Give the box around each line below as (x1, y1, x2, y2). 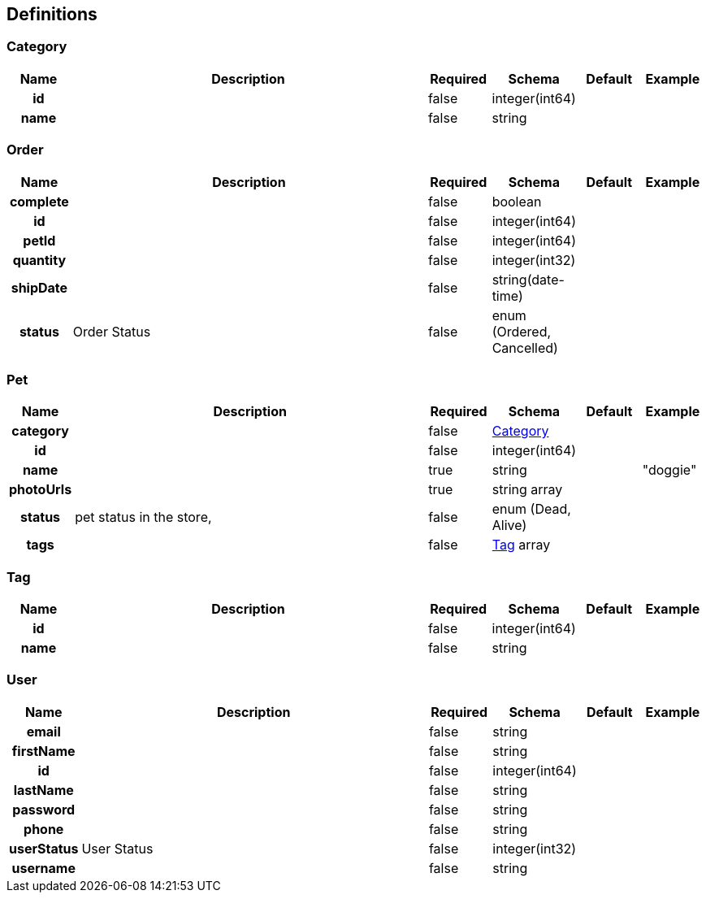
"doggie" (642, 462, 697, 479)
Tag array (492, 536, 551, 554)
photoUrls (9, 481, 72, 498)
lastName (13, 781, 74, 798)
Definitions (6, 4, 97, 24)
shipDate (11, 279, 68, 296)
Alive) (492, 517, 527, 534)
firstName (11, 742, 76, 759)
